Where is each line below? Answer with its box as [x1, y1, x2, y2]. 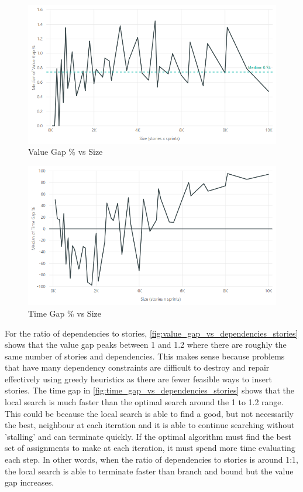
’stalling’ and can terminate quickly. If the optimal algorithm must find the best [5, 430, 291, 442]
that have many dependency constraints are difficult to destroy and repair [5, 361, 270, 374]
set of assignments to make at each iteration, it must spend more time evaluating [5, 442, 295, 454]
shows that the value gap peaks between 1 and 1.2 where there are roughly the [5, 338, 287, 351]
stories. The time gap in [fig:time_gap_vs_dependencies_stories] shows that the [5, 384, 294, 396]
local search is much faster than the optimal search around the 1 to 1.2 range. [5, 396, 284, 408]
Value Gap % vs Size [28, 145, 103, 158]
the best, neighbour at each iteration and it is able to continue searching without [5, 419, 295, 431]
